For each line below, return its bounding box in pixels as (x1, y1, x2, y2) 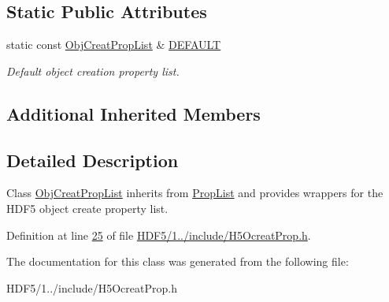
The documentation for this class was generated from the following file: (6, 253, 349, 270)
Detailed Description (6, 147, 179, 172)
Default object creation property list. (6, 62, 180, 79)
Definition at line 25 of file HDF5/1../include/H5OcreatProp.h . (6, 226, 311, 243)
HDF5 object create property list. (6, 199, 169, 216)
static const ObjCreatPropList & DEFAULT (6, 36, 221, 53)
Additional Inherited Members (6, 101, 261, 125)
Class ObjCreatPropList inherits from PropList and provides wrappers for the (6, 185, 383, 201)
